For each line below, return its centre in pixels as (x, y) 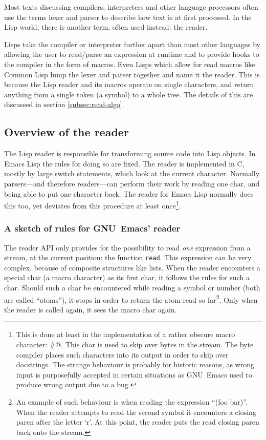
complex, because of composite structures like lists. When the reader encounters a (132, 267)
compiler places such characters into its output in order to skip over (122, 354)
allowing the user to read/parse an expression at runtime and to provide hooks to (132, 54)
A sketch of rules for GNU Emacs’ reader (92, 228)
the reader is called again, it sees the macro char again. (91, 309)
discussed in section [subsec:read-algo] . (64, 104)
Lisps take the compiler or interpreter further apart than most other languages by (132, 44)
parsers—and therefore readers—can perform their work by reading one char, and (132, 183)
